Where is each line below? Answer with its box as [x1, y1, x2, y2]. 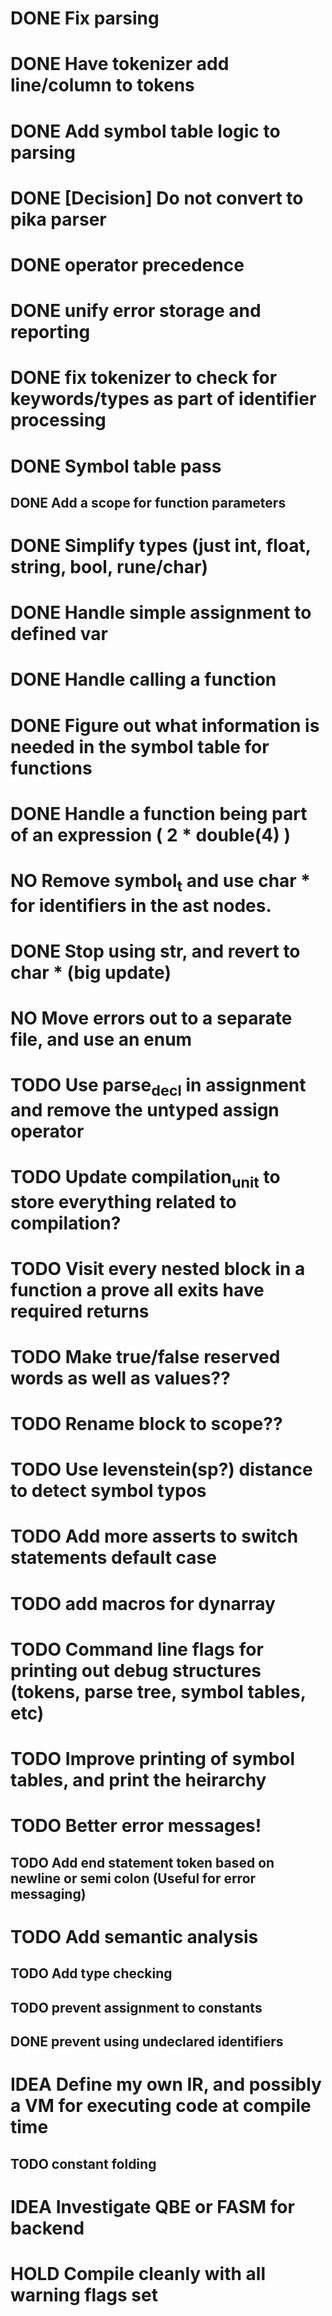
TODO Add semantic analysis [10, 1925, 259, 1948]
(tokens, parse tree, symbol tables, [10, 1680, 307, 1703]
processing [10, 409, 107, 432]
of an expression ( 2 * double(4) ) [10, 823, 291, 846]
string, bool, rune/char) [10, 556, 208, 579]
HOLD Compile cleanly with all [10, 2262, 267, 2285]
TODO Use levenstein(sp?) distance [10, 1458, 313, 1481]
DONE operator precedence [10, 253, 245, 276]
